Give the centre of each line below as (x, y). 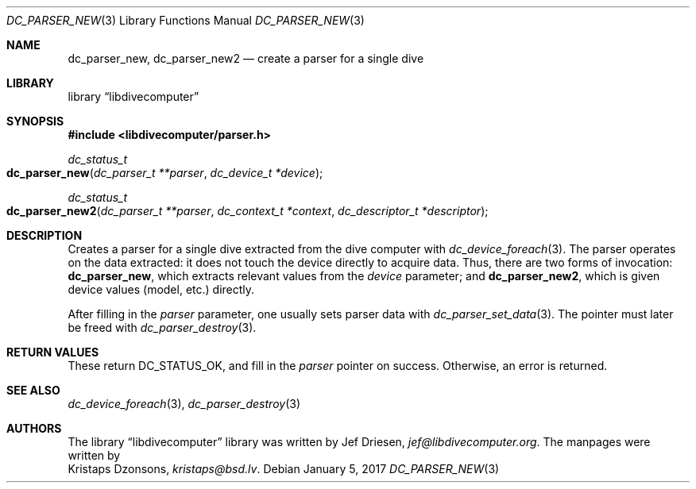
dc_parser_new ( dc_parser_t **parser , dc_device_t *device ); (165, 173)
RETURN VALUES (53, 352)
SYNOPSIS (35, 121)
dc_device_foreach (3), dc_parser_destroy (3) (184, 404)
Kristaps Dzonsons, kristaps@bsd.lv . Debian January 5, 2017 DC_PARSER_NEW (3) (284, 469)
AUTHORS (34, 428)
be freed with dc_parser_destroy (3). (162, 327)
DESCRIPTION (44, 235)
